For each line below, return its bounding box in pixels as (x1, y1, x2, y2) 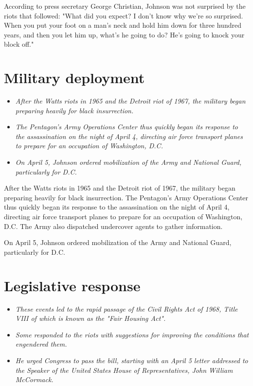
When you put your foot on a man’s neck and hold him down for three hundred (4, 20, 241, 30)
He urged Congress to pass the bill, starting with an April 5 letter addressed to (15, 355, 248, 365)
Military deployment (4, 68, 145, 88)
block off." (4, 39, 34, 49)
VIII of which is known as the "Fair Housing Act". (15, 313, 166, 323)
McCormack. (15, 374, 54, 385)
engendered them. (15, 339, 67, 349)
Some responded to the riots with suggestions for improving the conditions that (15, 329, 249, 339)
